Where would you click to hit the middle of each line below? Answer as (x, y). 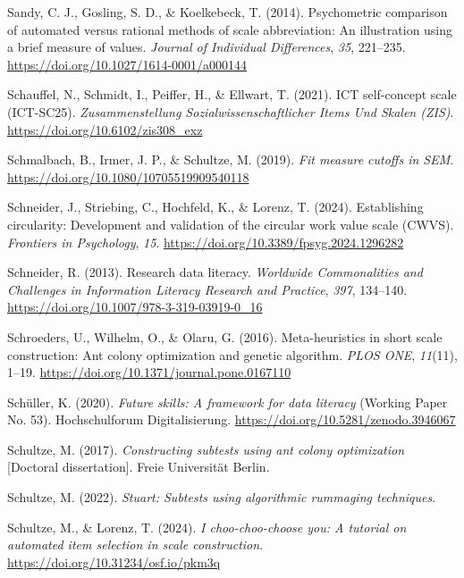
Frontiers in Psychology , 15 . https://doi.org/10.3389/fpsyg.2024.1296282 (206, 242)
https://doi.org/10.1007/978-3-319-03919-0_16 (135, 307)
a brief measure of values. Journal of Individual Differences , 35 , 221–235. (207, 47)
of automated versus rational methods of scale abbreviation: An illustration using (230, 29)
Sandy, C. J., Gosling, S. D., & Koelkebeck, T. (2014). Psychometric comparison (228, 12)
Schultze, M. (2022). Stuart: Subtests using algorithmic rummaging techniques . (222, 497)
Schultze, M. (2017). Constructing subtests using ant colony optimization (206, 449)
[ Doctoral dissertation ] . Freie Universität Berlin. (139, 467)
